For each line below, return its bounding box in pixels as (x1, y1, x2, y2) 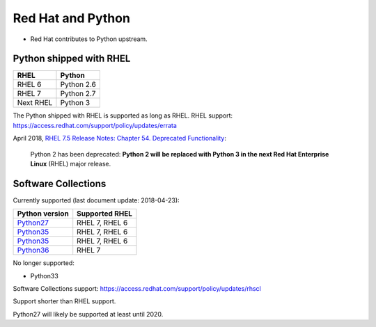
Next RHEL (17, 98, 53, 108)
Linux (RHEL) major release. (30, 160, 111, 168)
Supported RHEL (77, 209, 132, 218)
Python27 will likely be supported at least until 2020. (13, 310, 164, 318)
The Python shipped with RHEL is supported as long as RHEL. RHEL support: (13, 111, 233, 120)
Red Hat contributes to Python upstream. (30, 35, 148, 43)
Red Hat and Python (13, 10, 130, 26)
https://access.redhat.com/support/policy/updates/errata (13, 121, 178, 129)
